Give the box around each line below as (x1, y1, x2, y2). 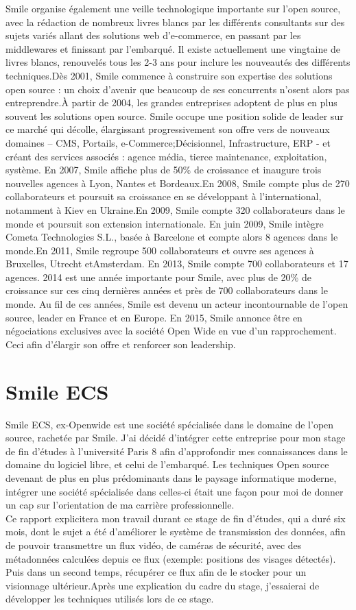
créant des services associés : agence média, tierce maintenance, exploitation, (5, 149, 327, 163)
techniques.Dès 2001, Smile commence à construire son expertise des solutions (5, 68, 333, 82)
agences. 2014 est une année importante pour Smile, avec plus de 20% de (5, 269, 311, 284)
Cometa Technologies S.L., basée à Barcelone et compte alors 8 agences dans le (5, 230, 338, 244)
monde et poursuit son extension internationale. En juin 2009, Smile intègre (5, 216, 324, 230)
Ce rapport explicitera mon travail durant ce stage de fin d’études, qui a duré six (5, 511, 346, 525)
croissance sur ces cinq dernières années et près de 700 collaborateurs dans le (5, 283, 328, 297)
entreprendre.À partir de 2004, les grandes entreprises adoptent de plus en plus (5, 95, 337, 110)
